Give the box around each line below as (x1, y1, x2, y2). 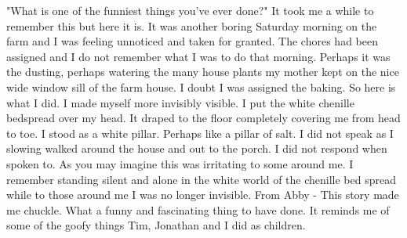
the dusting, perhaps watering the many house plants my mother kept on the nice (6, 63, 399, 80)
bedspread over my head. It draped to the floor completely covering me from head (6, 110, 401, 126)
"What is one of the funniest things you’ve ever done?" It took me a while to (6, 2, 374, 18)
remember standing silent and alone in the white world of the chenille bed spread (6, 171, 396, 187)
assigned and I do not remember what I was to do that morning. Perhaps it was (6, 48, 391, 64)
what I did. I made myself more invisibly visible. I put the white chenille (6, 94, 354, 110)
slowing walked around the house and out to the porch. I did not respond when (6, 140, 387, 157)
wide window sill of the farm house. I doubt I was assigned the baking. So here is (6, 78, 396, 95)
